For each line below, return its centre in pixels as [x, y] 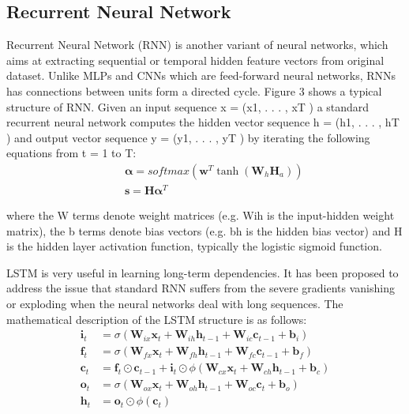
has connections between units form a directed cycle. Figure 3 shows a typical [194, 90]
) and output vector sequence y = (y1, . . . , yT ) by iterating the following [188, 137]
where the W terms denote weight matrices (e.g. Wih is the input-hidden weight [201, 215]
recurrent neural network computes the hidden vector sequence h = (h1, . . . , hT [203, 122]
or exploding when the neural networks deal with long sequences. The [175, 304]
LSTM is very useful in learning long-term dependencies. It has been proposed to [203, 272]
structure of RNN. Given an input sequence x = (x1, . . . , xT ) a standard [188, 106]
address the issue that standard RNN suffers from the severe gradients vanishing [201, 288]
